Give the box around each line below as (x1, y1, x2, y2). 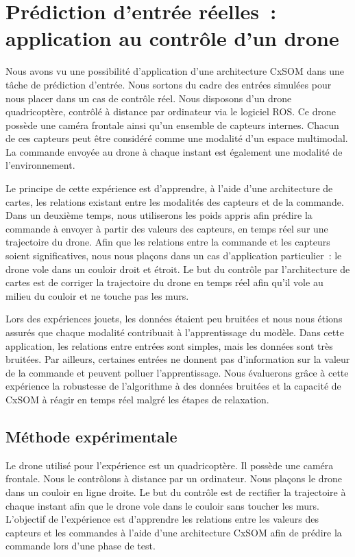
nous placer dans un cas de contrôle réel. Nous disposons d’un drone (5, 91, 292, 105)
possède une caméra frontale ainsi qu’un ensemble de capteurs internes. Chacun (5, 117, 339, 132)
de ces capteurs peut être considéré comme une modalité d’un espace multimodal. (5, 131, 348, 145)
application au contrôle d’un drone (5, 24, 339, 52)
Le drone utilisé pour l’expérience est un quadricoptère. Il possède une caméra (5, 458, 334, 472)
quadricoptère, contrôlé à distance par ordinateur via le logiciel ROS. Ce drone (5, 104, 336, 119)
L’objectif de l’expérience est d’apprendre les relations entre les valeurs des (5, 512, 319, 526)
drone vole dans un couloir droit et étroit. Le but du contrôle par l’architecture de (5, 261, 350, 276)
